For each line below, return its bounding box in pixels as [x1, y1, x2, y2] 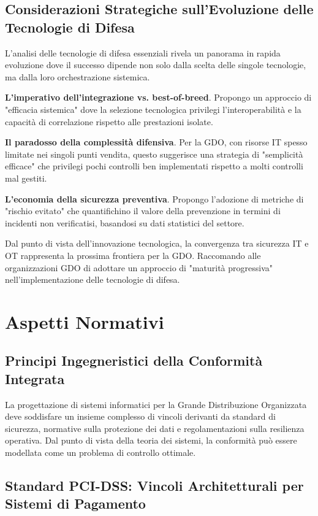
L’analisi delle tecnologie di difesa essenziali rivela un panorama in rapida [5, 46, 281, 59]
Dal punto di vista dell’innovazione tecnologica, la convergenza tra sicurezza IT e [5, 237, 309, 250]
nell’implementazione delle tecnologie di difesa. [5, 273, 180, 286]
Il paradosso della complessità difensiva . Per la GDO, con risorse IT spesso [5, 136, 308, 148]
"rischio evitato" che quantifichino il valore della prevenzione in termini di [5, 204, 281, 217]
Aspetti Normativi [5, 309, 164, 334]
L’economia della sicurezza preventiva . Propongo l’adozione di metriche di [5, 192, 304, 205]
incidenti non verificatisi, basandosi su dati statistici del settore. [5, 216, 244, 229]
